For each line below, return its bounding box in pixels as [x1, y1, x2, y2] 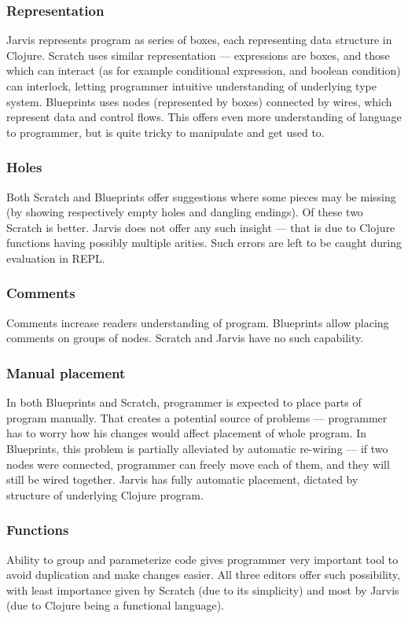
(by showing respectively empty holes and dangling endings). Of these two [6, 204, 363, 220]
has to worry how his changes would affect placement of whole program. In [6, 425, 367, 441]
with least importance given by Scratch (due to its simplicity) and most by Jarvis [6, 581, 399, 598]
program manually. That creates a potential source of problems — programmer [6, 409, 388, 426]
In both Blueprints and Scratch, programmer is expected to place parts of [6, 394, 362, 411]
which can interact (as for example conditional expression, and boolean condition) [6, 62, 401, 79]
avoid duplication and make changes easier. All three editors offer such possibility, [6, 566, 401, 583]
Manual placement [6, 363, 126, 382]
